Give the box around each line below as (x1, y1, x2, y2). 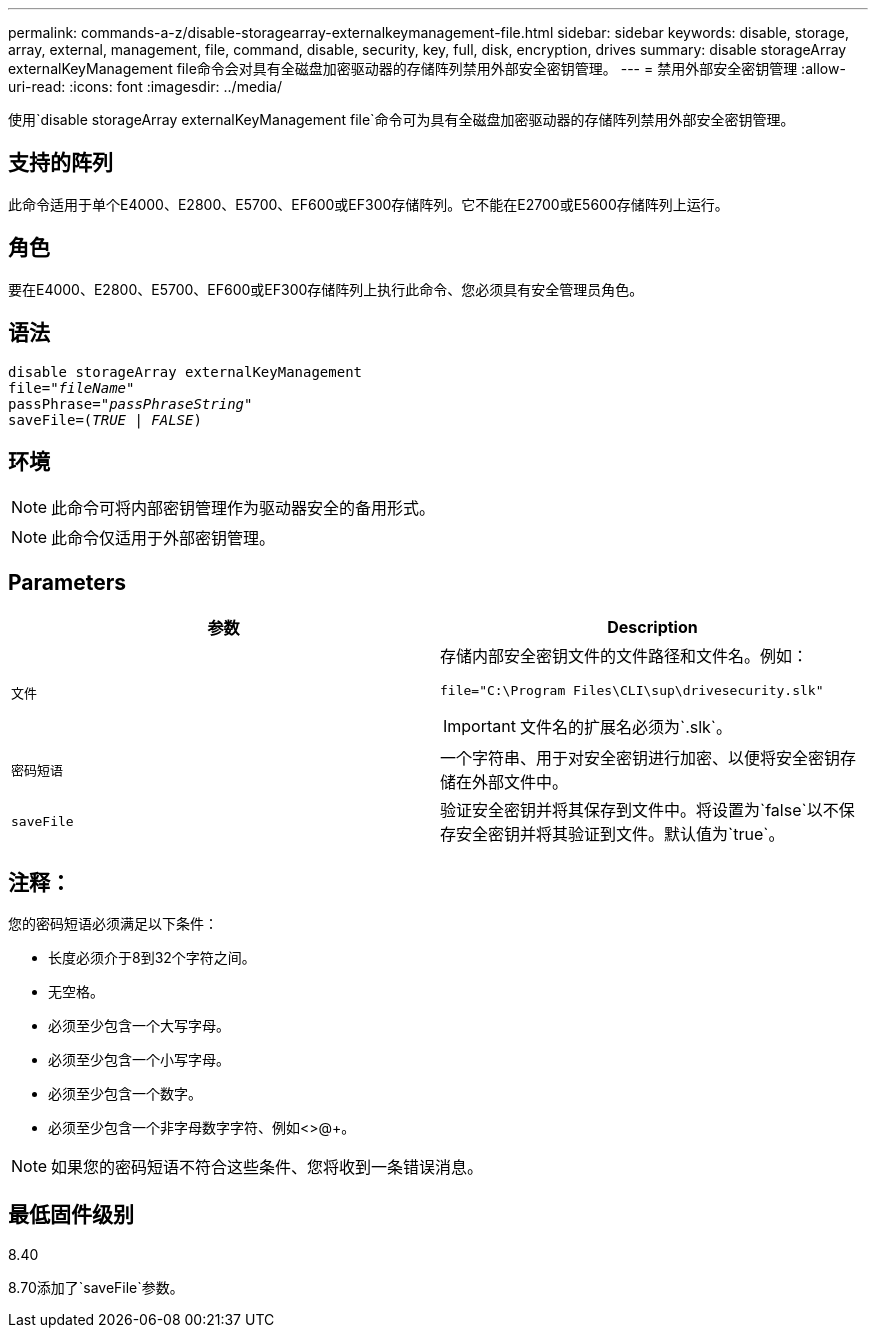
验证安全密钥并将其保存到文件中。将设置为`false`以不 (440, 800, 839, 821)
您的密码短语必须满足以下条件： (8, 915, 218, 933)
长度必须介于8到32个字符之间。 (48, 949, 256, 967)
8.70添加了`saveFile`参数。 (8, 1278, 184, 1296)
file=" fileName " (8, 379, 135, 396)
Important (443, 716, 516, 737)
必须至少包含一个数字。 (48, 1085, 202, 1103)
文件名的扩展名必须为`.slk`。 (519, 717, 733, 738)
